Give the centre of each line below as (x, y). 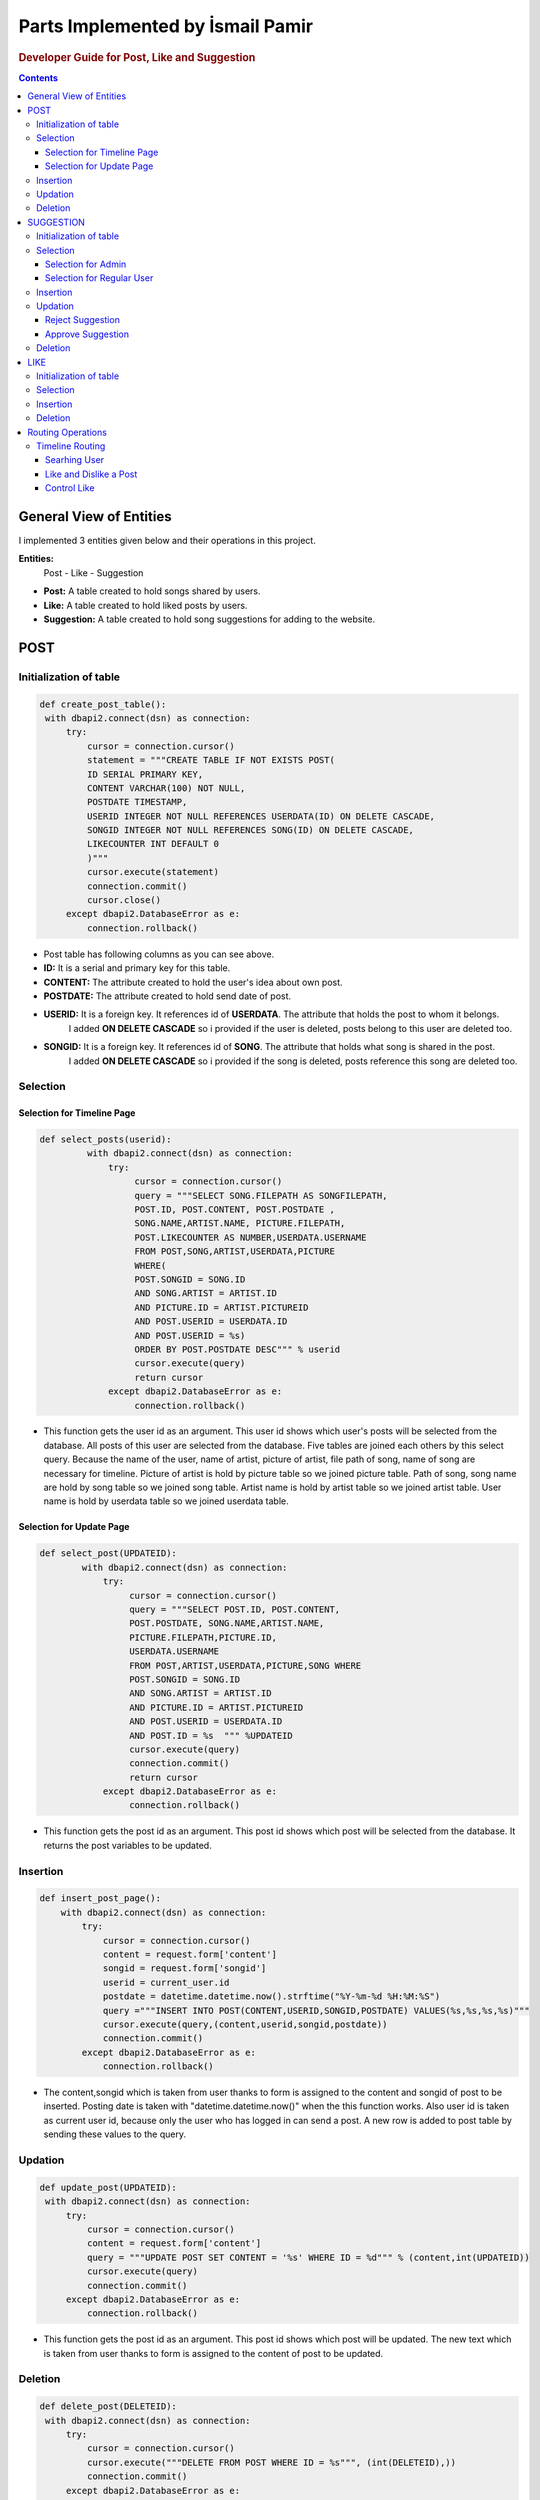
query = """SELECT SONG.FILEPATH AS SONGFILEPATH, (261, 1195)
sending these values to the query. (115, 2134)
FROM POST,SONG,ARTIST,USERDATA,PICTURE (234, 1251)
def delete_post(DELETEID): (108, 2406)
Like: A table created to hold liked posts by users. (145, 605)
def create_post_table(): (103, 704)
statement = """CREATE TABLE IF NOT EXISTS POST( (210, 760)
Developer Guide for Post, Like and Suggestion (137, 57)
